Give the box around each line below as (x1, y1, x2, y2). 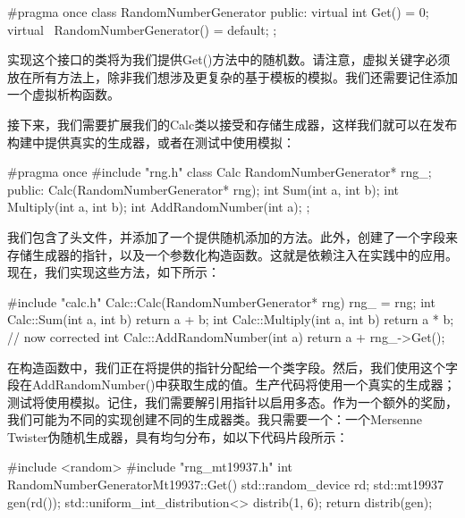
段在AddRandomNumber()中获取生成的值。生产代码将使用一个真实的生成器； (7, 375, 456, 394)
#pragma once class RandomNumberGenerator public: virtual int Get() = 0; (7, 3, 429, 21)
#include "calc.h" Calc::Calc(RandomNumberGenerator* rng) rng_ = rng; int (7, 292, 435, 311)
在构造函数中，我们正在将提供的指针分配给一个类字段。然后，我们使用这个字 (7, 357, 458, 376)
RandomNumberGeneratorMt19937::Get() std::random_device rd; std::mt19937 (7, 475, 444, 494)
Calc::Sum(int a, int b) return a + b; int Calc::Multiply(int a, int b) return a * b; (7, 310, 454, 329)
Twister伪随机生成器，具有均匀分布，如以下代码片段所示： (7, 427, 349, 446)
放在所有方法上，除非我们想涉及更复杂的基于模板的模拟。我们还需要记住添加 (7, 67, 458, 86)
